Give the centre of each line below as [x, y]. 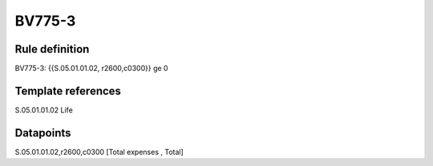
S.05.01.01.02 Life [44, 110]
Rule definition [52, 49]
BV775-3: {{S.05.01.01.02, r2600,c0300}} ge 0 [91, 69]
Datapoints [43, 133]
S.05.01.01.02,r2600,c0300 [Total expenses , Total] [99, 152]
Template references [68, 91]
